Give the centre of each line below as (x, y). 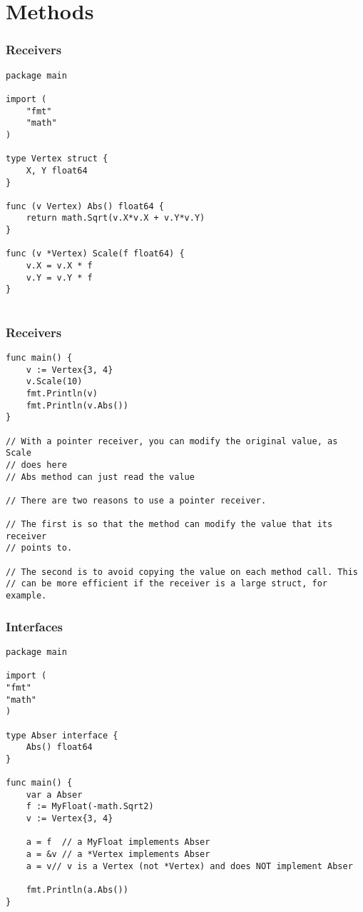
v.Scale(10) (54, 382)
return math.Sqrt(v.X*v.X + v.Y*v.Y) (116, 218)
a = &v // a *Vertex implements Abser (118, 855)
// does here (36, 465)
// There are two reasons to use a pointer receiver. (136, 500)
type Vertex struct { (57, 159)
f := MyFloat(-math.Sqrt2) (90, 807)
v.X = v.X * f (59, 266)
